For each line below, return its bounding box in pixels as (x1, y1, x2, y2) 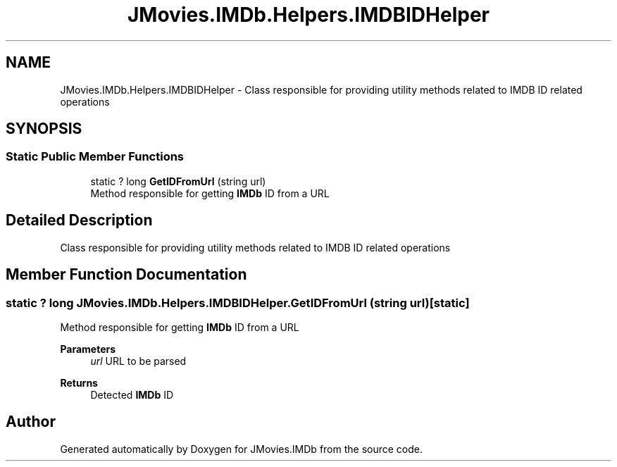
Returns (60, 376, 98, 389)
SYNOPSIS (6, 120, 82, 138)
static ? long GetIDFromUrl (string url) (90, 175, 266, 187)
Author (6, 413, 56, 431)
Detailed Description (6, 211, 153, 230)
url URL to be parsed (90, 354, 187, 367)
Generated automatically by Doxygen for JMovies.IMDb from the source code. (60, 442, 423, 455)
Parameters (60, 342, 116, 355)
